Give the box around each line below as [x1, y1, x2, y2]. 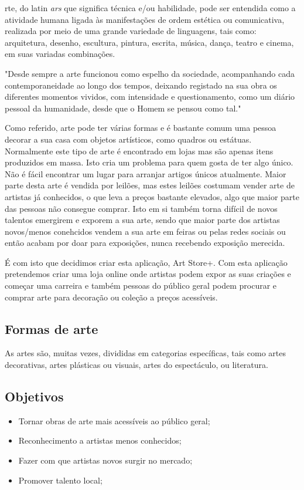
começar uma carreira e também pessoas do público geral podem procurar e [5, 279, 277, 292]
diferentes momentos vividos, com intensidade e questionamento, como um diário [5, 90, 295, 103]
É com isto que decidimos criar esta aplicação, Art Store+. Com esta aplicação [5, 256, 288, 268]
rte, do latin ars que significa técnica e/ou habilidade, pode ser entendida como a [5, 2, 296, 13]
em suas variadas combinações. [5, 48, 115, 60]
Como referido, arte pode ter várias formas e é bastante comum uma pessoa [5, 121, 276, 134]
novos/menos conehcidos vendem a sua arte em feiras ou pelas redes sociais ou [5, 225, 286, 237]
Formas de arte [5, 319, 98, 337]
